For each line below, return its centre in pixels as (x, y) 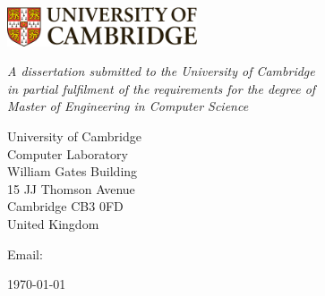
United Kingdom (53, 223)
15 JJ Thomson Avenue (71, 188)
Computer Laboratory (68, 153)
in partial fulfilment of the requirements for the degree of (162, 88)
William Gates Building (73, 171)
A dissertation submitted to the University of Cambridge (161, 71)
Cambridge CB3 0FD (65, 206)
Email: (25, 254)
